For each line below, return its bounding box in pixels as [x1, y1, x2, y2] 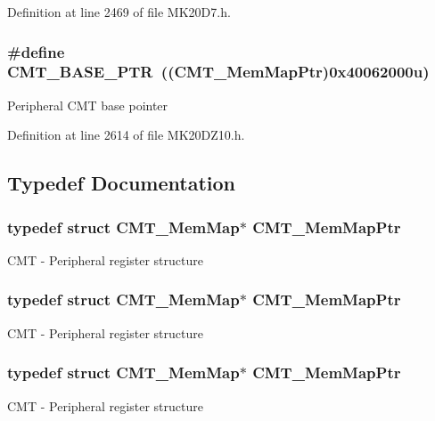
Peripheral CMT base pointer [7, 95, 168, 114]
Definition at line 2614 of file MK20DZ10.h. [7, 125, 245, 144]
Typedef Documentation [7, 169, 235, 197]
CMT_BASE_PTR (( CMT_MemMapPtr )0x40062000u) [7, 61, 430, 83]
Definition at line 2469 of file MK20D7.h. [7, 3, 231, 20]
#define [7, 40, 65, 62]
